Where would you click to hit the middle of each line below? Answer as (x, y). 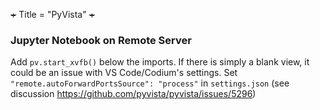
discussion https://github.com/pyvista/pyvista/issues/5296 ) (133, 94)
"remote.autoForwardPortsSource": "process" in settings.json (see (150, 83)
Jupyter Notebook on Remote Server (101, 40)
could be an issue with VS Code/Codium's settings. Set (124, 73)
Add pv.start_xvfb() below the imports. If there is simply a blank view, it (160, 62)
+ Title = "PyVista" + (52, 14)
